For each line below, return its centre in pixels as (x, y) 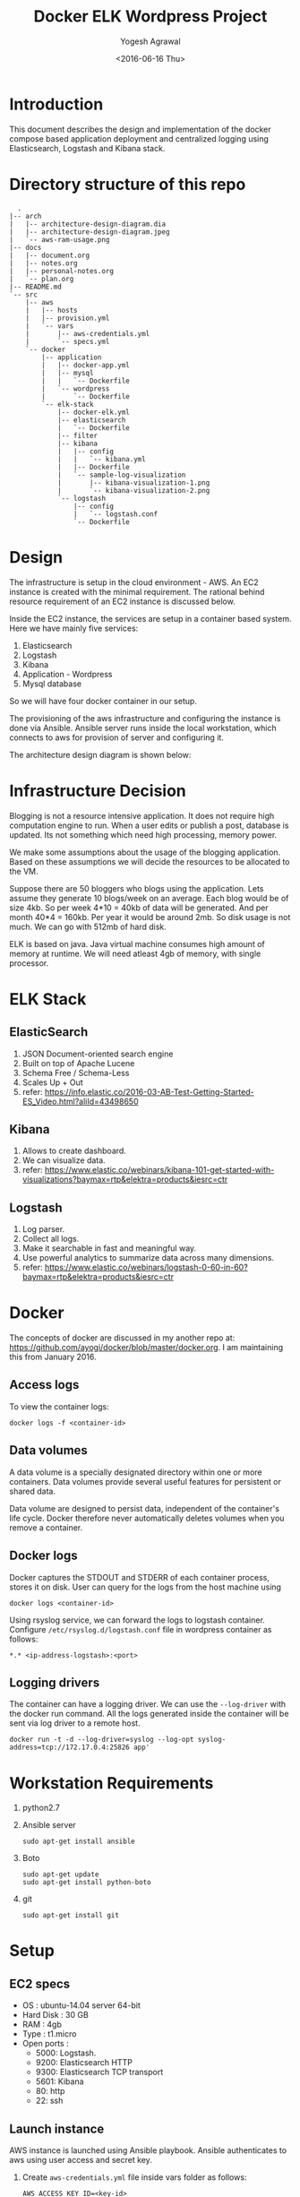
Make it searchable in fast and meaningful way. (109, 1248)
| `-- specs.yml (68, 341)
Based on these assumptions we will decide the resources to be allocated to (150, 861)
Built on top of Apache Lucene (78, 1063)
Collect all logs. (51, 1239)
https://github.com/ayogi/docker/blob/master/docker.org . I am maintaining (146, 1348)
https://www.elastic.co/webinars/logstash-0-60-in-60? (146, 1267)
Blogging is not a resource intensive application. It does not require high (142, 815)
